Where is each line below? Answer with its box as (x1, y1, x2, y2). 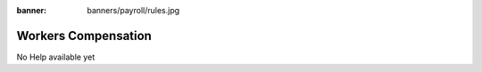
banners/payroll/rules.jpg (87, 5, 180, 15)
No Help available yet (16, 52, 96, 62)
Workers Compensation (16, 28, 152, 44)
